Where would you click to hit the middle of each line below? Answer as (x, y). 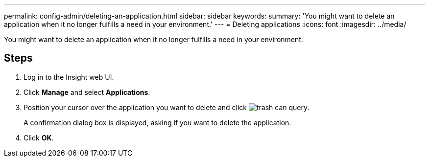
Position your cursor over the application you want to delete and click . (167, 107)
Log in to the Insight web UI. (69, 77)
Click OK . (39, 138)
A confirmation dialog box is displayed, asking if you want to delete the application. (157, 122)
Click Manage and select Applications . (87, 92)
